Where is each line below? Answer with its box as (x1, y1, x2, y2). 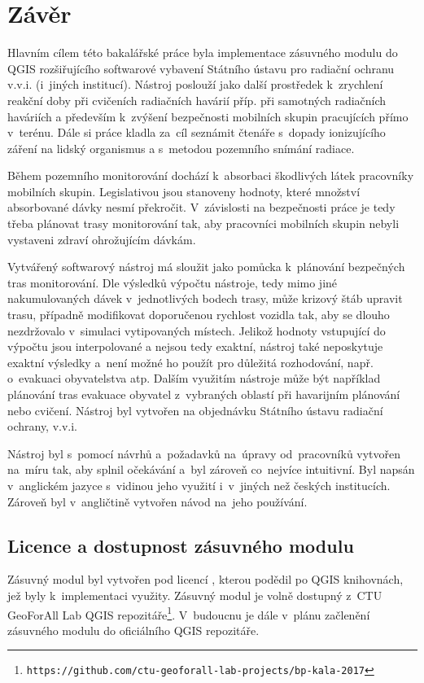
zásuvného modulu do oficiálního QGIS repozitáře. (7, 621, 260, 638)
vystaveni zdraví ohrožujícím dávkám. (7, 230, 196, 247)
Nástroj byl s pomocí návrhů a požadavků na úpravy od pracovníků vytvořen (7, 444, 401, 462)
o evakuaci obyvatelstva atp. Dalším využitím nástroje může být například (7, 370, 381, 387)
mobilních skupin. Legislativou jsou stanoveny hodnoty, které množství (7, 182, 361, 199)
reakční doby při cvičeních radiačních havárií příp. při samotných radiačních (7, 91, 387, 108)
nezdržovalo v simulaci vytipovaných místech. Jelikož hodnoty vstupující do (7, 322, 386, 339)
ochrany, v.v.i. (7, 418, 78, 435)
